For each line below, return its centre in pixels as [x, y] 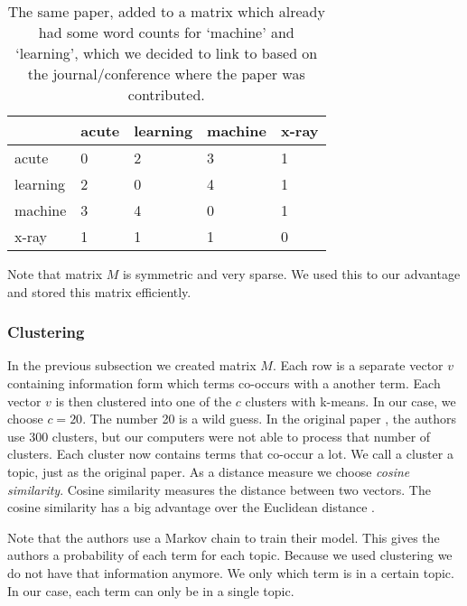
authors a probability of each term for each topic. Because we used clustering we [230, 555]
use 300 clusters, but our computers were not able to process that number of [219, 436]
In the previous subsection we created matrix [132, 365]
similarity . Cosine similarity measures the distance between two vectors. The [219, 489]
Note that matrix [55, 274]
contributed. [166, 94]
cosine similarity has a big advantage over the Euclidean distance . [191, 507]
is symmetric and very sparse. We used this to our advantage [291, 274]
